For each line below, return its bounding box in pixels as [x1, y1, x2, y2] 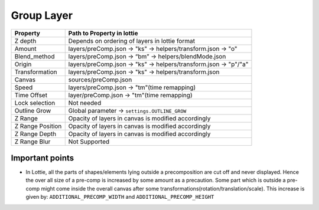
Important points [11, 153, 74, 163]
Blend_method [14, 52, 55, 60]
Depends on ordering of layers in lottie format [68, 37, 195, 45]
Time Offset [14, 91, 47, 99]
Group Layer [11, 9, 73, 22]
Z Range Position [14, 122, 62, 130]
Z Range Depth [14, 130, 56, 138]
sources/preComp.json [68, 76, 132, 84]
